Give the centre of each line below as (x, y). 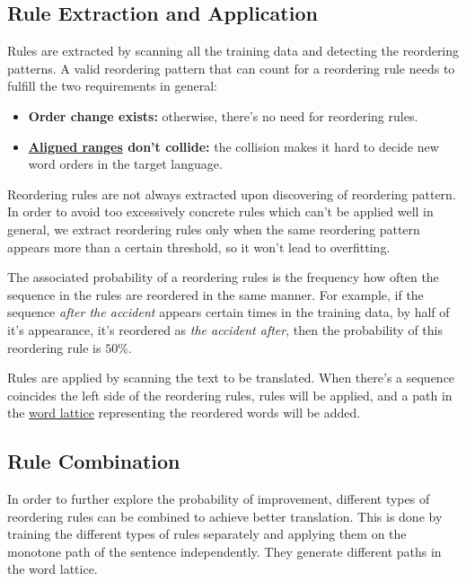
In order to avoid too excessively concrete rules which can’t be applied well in (220, 211)
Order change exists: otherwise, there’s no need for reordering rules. (223, 115)
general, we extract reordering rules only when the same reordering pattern (214, 229)
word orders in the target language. (125, 164)
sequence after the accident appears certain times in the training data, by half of (229, 312)
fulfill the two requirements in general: (112, 86)
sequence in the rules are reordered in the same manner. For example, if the (215, 294)
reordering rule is (54, 347)
